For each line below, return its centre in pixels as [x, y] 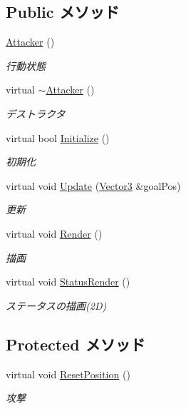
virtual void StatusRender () [68, 282]
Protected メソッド [76, 344]
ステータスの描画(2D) [56, 305]
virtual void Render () [54, 233]
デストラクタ [36, 113]
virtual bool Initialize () [58, 137]
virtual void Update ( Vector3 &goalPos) [93, 185]
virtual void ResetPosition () [68, 374]
